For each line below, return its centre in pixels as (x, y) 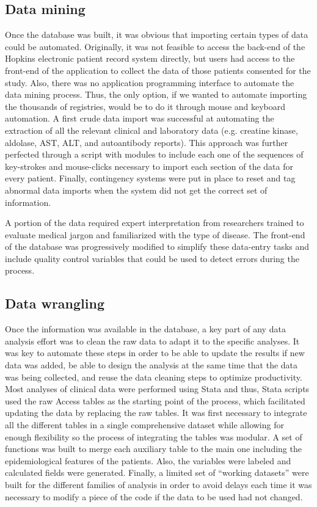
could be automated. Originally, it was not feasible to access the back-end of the (155, 46)
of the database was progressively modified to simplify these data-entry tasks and (157, 246)
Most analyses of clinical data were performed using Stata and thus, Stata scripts (157, 389)
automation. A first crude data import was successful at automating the (140, 118)
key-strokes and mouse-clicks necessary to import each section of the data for (149, 166)
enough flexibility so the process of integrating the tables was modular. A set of (154, 436)
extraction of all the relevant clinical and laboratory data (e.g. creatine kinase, (151, 130)
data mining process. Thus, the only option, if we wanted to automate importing (156, 94)
